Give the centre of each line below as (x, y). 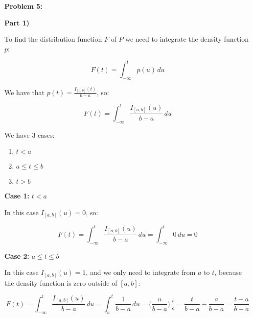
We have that (25, 92)
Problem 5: (23, 6)
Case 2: (17, 256)
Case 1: (17, 196)
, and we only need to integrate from (141, 272)
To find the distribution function (53, 39)
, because (228, 272)
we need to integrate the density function (187, 39)
